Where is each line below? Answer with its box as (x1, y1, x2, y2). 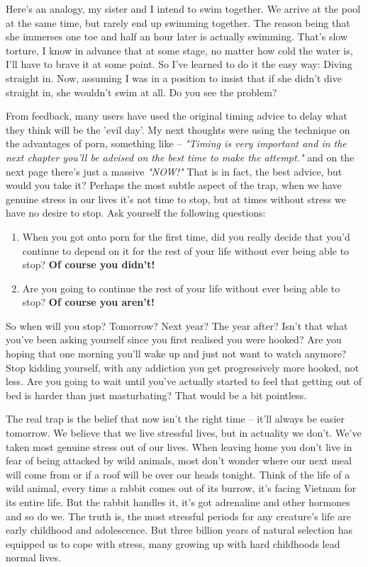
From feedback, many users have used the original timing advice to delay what (6, 108, 347, 123)
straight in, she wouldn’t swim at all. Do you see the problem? (6, 84, 277, 99)
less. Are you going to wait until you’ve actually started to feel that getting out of (6, 374, 362, 389)
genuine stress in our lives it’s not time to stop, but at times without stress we (6, 191, 346, 206)
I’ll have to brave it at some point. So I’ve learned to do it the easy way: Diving (6, 57, 352, 71)
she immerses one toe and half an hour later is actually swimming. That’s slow (6, 29, 348, 44)
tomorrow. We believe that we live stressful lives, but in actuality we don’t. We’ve (6, 425, 362, 440)
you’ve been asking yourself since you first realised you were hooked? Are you (6, 332, 342, 347)
